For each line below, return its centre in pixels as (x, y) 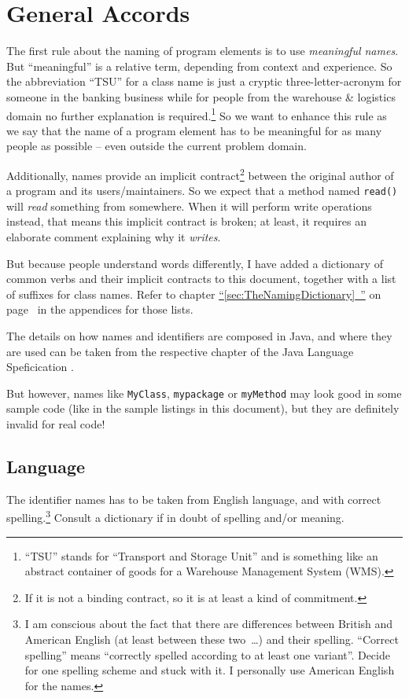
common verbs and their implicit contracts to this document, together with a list (201, 279)
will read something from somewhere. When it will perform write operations (189, 206)
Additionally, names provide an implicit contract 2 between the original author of (200, 174)
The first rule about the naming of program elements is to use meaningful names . (203, 51)
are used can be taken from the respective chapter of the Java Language (180, 351)
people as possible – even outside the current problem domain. (157, 146)
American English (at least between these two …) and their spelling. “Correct (212, 639)
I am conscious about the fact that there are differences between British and (209, 624)
